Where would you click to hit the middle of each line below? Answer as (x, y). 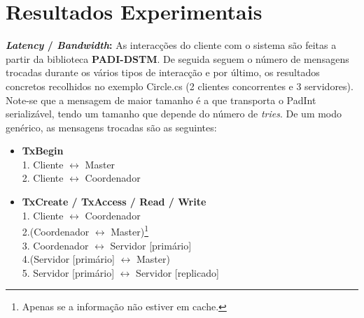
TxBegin (43, 151)
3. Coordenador (55, 245)
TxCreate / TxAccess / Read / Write (114, 202)
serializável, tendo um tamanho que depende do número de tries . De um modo (174, 114)
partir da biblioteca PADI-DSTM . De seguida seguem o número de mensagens (177, 58)
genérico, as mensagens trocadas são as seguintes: (111, 127)
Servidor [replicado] (177, 272)
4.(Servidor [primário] (68, 259)
